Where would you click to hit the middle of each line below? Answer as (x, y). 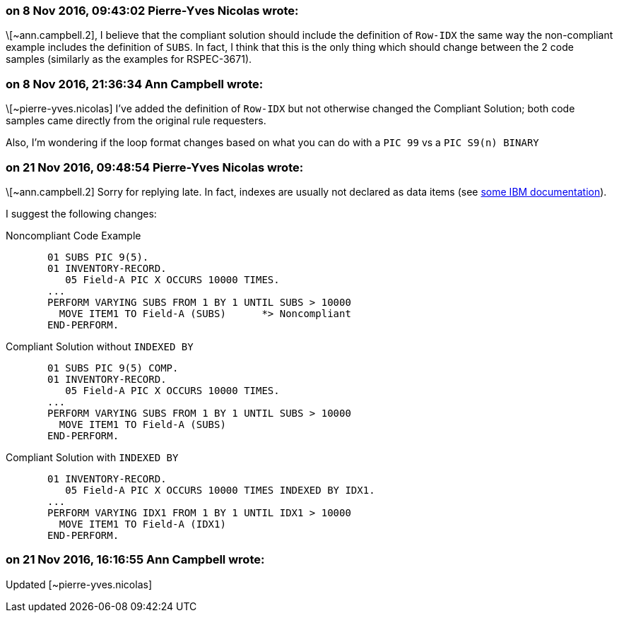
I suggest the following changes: (81, 213)
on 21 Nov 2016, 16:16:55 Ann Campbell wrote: (135, 560)
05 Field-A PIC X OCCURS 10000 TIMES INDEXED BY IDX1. (220, 490)
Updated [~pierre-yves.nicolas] (79, 584)
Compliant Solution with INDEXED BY (92, 457)
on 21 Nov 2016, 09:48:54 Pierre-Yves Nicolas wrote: (155, 167)
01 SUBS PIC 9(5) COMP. (113, 368)
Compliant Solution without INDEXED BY (100, 346)
